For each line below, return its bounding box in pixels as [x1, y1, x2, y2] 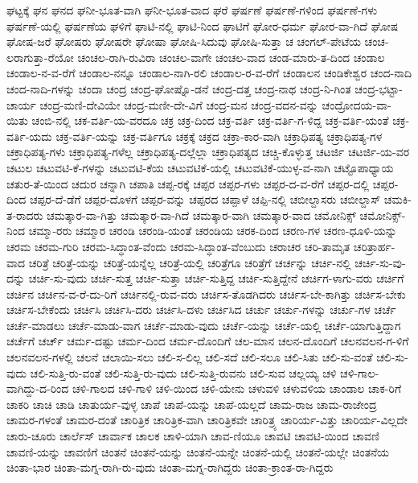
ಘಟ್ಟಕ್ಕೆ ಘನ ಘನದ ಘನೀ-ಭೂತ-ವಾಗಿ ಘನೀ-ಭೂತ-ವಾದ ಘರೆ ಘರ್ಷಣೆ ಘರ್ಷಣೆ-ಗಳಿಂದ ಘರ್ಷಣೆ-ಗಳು [6, 2, 378, 18]
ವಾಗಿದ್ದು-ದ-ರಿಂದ [6, 380, 69, 397]
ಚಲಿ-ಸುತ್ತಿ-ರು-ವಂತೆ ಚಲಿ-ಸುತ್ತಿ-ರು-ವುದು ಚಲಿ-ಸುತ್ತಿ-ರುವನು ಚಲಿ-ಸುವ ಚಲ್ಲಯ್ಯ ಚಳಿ [30, 364, 337, 381]
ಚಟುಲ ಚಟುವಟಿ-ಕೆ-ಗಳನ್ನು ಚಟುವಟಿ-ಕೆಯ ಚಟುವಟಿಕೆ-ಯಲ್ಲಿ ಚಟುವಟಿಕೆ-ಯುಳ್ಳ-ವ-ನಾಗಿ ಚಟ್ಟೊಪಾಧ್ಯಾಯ [6, 159, 394, 175]
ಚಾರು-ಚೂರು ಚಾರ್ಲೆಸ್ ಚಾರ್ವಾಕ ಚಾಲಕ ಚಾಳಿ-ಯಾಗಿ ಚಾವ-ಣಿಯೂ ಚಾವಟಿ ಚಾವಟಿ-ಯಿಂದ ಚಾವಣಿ [6, 427, 379, 444]
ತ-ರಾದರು [6, 206, 43, 223]
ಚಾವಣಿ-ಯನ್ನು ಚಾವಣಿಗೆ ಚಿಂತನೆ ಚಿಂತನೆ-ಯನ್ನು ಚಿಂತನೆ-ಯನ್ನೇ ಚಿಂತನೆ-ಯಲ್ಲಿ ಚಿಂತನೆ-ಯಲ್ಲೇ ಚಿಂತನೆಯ [6, 443, 389, 460]
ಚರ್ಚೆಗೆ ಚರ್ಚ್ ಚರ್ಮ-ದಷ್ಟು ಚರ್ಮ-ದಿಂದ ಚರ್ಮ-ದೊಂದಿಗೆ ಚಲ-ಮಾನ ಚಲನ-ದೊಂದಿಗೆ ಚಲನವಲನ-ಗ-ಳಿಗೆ [6, 332, 409, 349]
